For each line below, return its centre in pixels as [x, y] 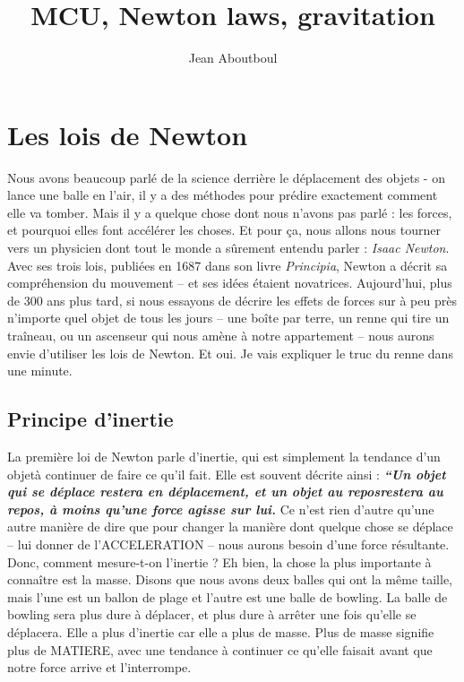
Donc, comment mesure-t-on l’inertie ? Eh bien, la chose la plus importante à [219, 561]
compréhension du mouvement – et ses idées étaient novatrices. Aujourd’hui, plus [230, 283]
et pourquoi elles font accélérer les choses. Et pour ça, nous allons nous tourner [224, 230]
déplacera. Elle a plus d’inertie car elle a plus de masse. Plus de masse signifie [221, 631]
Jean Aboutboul [233, 58]
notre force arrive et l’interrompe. [99, 667]
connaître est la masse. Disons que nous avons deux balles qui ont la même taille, [230, 579]
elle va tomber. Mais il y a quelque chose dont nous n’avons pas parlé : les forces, [230, 212]
